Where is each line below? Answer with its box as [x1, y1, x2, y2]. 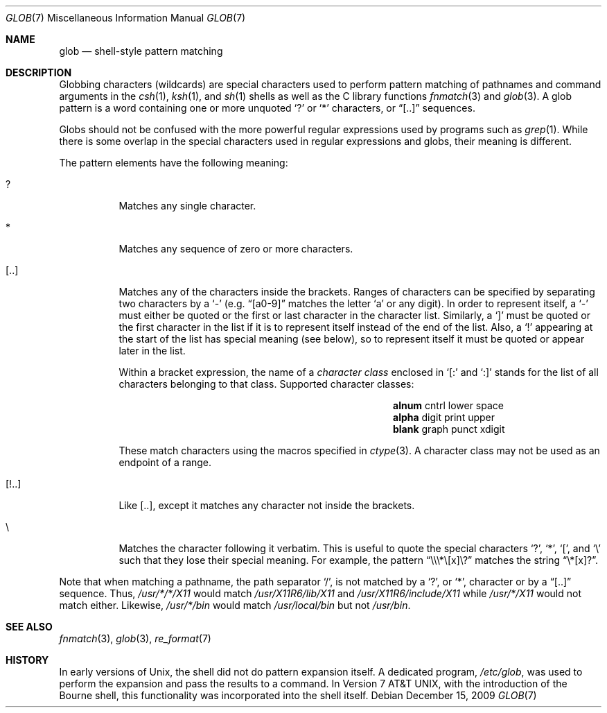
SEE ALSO [6, 621, 53, 633]
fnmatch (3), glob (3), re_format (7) [59, 633, 211, 644]
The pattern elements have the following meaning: [59, 157, 288, 169]
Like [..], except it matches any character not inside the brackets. [118, 499, 415, 511]
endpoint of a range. [118, 456, 212, 468]
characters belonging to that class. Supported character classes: [118, 378, 414, 390]
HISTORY [6, 654, 49, 666]
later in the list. [118, 345, 186, 356]
